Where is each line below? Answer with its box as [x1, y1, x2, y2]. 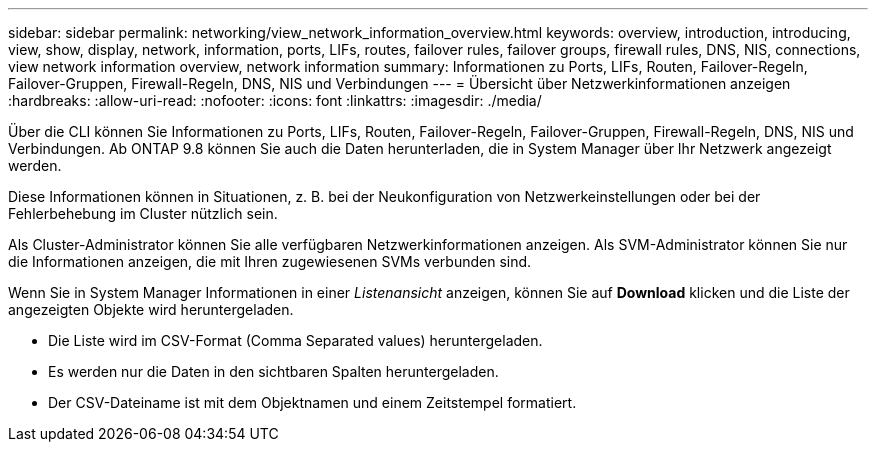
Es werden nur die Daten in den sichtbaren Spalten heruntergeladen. [48, 363, 499, 380]
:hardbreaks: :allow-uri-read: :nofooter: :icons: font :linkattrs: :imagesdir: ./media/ [8, 92, 542, 109]
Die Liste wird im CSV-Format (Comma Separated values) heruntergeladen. [48, 332, 543, 349]
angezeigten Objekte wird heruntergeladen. [8, 301, 294, 318]
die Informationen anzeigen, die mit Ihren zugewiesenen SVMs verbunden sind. [8, 253, 532, 270]
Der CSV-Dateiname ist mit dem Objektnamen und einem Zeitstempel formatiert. [48, 394, 577, 411]
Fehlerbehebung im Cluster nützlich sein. [8, 205, 278, 222]
